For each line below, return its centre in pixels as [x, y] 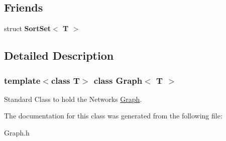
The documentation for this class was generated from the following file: [113, 116]
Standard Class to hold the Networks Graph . [73, 99]
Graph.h [17, 132]
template [22, 80]
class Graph [118, 80]
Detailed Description [59, 55]
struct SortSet [28, 28]
